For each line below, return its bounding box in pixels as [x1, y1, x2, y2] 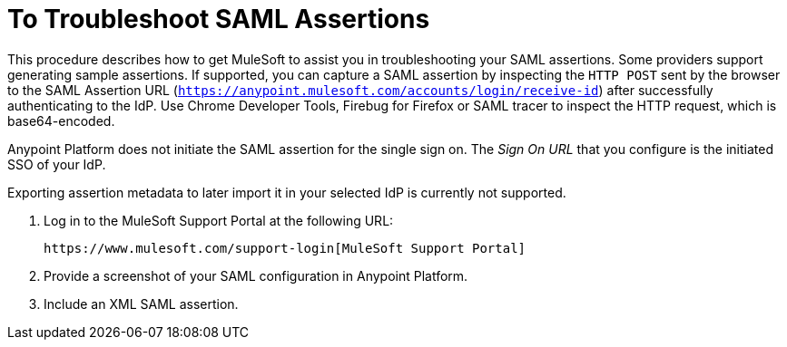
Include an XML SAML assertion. [44, 295, 239, 312]
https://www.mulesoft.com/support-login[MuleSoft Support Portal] [44, 240, 526, 255]
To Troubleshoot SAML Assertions [7, 4, 430, 34]
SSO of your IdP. [7, 156, 106, 172]
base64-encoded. [7, 112, 115, 129]
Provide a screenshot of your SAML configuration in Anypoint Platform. [44, 267, 468, 284]
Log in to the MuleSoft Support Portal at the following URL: [44, 212, 394, 228]
